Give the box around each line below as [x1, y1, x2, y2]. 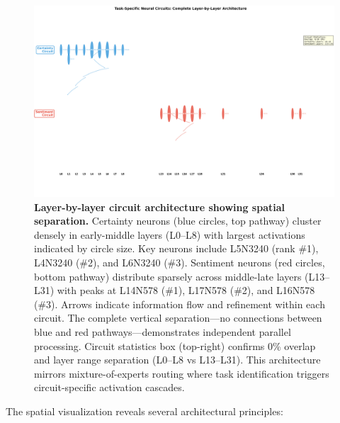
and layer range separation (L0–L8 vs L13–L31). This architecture [34, 352, 321, 367]
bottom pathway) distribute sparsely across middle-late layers [34, 269, 302, 283]
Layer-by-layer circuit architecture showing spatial [34, 199, 285, 214]
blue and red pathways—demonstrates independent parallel [34, 324, 291, 339]
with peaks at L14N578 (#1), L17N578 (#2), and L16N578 [57, 283, 315, 298]
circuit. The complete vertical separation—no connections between [34, 310, 322, 325]
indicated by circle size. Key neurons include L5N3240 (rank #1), [34, 241, 319, 256]
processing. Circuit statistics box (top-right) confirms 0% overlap [34, 338, 316, 353]
